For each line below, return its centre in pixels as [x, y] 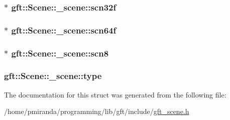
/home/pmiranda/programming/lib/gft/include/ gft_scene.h [97, 111]
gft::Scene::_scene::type [53, 76]
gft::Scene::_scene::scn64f [64, 30]
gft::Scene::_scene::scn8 [60, 53]
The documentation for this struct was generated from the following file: [115, 94]
